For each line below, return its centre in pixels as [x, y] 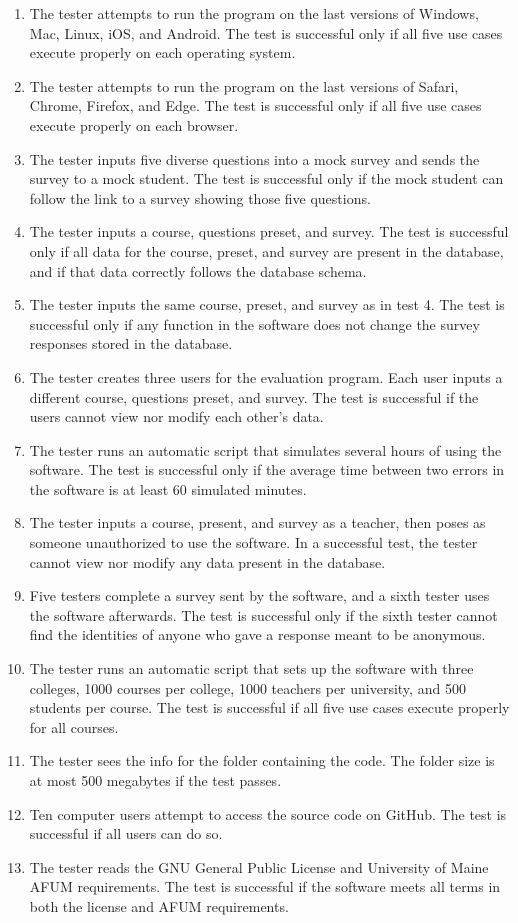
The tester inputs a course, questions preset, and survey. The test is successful [269, 231]
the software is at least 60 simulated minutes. [168, 488]
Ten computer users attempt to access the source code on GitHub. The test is [268, 813]
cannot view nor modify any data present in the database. [207, 561]
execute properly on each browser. [134, 124]
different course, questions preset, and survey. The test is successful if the [254, 396]
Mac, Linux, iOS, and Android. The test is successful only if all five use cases [266, 32]
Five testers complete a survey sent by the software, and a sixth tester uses [259, 595]
